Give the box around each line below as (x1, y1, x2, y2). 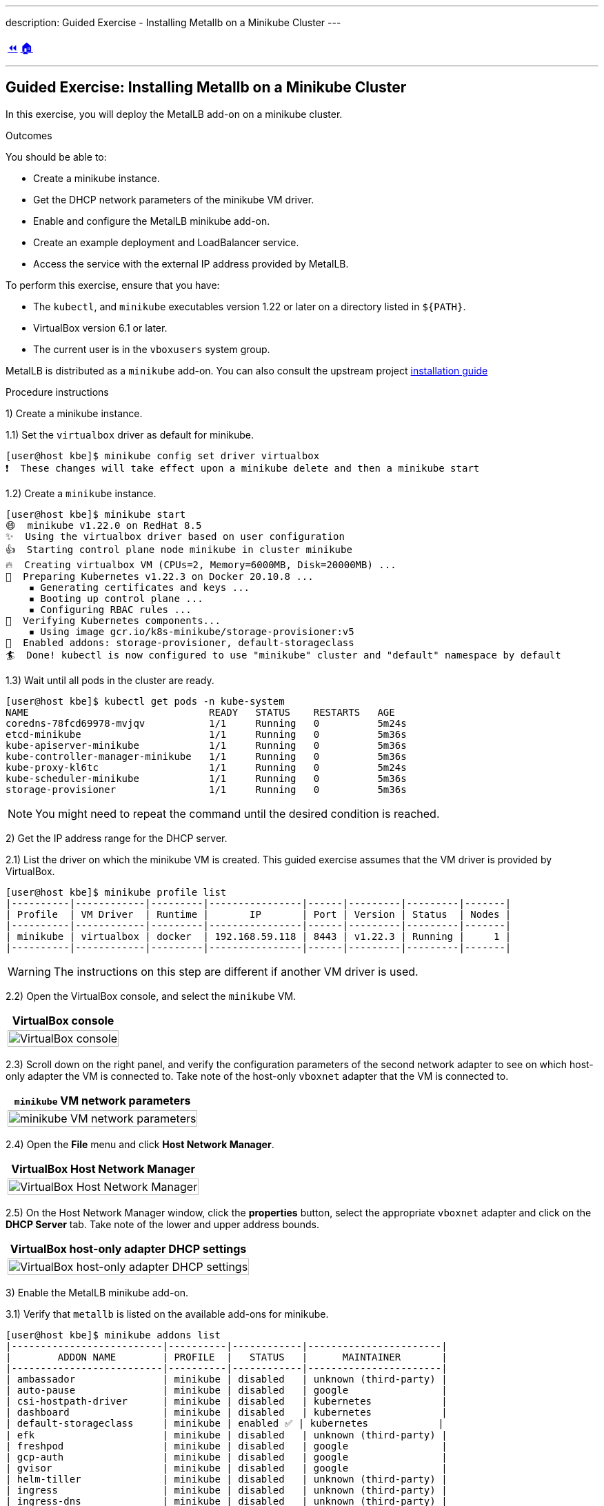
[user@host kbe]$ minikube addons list (6, 1329, 221, 1341)
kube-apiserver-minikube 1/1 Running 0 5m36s (6, 739, 407, 751)
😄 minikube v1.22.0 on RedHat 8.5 (6, 519, 202, 531)
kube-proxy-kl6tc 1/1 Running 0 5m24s (6, 761, 407, 773)
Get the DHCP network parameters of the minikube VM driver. (33, 193, 314, 205)
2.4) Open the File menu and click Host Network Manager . (6, 1138, 274, 1150)
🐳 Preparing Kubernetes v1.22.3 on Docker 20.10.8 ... (6, 570, 314, 582)
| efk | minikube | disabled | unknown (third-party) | (6, 1429, 447, 1440)
